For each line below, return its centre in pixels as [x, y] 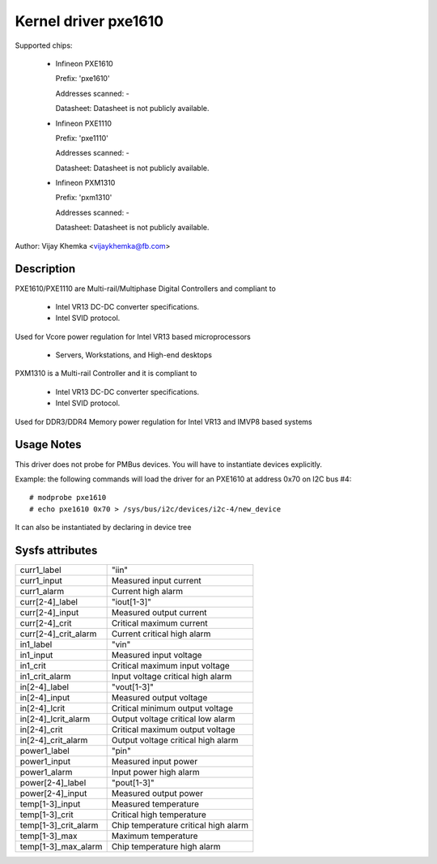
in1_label [36, 644]
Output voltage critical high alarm [175, 740]
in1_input [36, 655]
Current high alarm [147, 592]
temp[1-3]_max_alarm [61, 847]
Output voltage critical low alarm [173, 719]
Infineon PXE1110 [84, 123]
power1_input [45, 762]
